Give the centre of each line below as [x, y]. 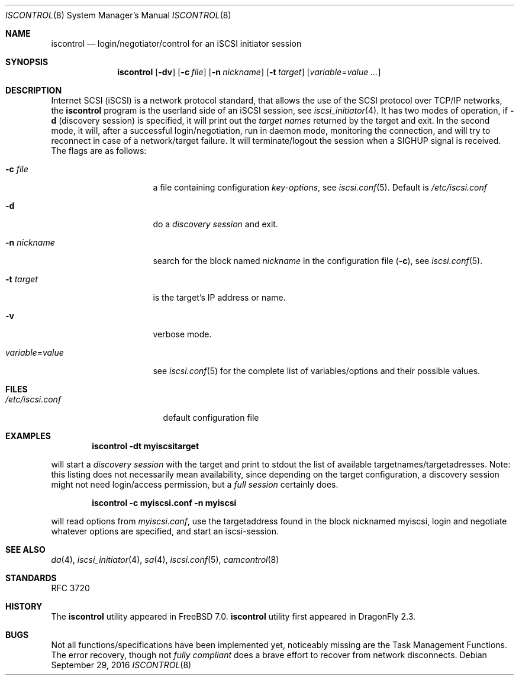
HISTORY [24, 606]
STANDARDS [31, 578]
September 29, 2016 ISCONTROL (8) [121, 665]
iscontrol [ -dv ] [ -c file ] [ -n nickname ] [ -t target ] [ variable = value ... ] [249, 72]
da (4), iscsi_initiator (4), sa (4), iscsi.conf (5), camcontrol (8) [165, 560]
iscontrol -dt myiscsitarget [146, 446]
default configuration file [211, 418]
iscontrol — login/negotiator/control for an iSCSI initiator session [176, 43]
